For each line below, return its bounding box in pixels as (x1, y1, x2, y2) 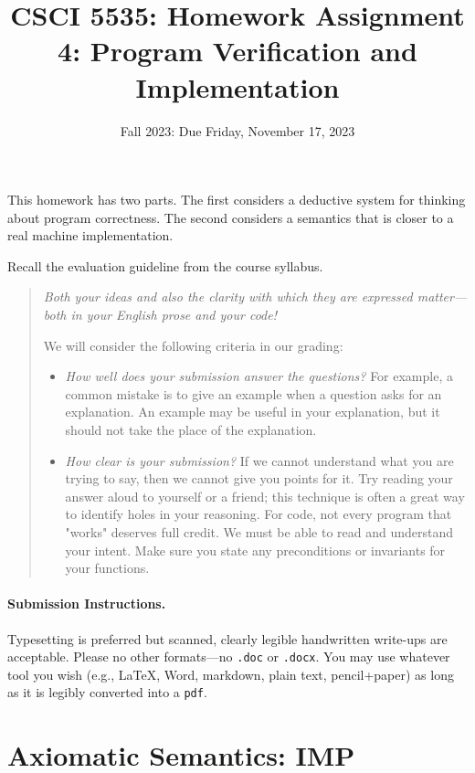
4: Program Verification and (58, 32, 417, 69)
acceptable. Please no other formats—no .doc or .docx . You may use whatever (7, 647, 450, 666)
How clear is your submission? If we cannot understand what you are (65, 450, 454, 470)
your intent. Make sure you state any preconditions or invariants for (65, 540, 446, 559)
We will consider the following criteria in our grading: (43, 335, 343, 355)
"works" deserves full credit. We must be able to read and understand (65, 523, 454, 541)
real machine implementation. (7, 226, 174, 245)
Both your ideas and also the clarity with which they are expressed (43, 287, 413, 306)
